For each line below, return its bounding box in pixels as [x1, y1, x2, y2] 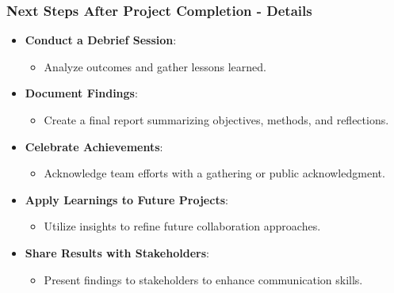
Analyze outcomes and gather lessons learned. [44, 58, 266, 74]
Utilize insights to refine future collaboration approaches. [44, 218, 321, 234]
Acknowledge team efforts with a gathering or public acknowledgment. [44, 165, 385, 181]
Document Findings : [25, 85, 138, 101]
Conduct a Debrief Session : [25, 32, 177, 48]
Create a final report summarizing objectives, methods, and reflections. [44, 112, 389, 127]
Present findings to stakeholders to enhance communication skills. [44, 271, 363, 287]
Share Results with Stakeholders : [25, 244, 209, 261]
